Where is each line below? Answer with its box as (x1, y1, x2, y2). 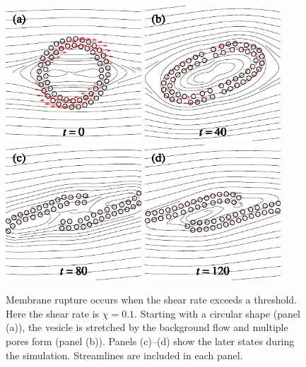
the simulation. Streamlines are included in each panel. (6, 347, 243, 362)
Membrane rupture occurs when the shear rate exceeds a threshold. (6, 292, 298, 307)
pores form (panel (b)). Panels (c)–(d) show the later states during (6, 333, 295, 348)
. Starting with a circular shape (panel (134, 306, 300, 320)
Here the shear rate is (6, 306, 100, 320)
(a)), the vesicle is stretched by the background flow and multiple (6, 320, 288, 335)
